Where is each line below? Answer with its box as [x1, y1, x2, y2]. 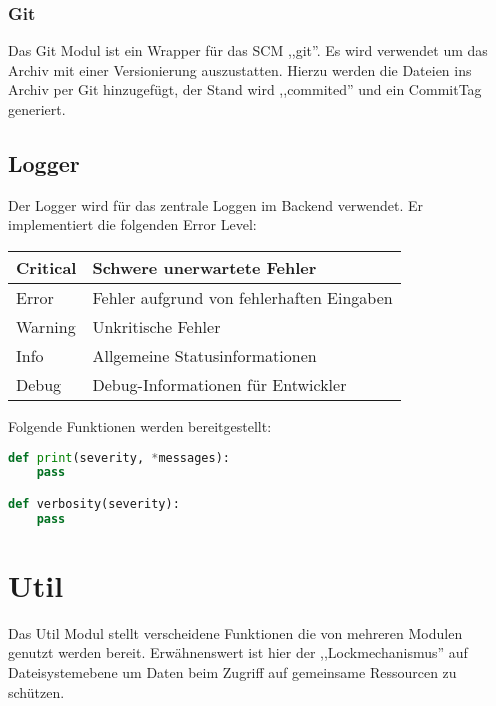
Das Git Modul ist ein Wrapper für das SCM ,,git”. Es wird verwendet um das [8, 40, 488, 61]
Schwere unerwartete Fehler [92, 255, 317, 279]
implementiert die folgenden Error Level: [8, 214, 257, 235]
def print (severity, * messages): [8, 450, 230, 465]
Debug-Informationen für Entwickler [92, 372, 347, 396]
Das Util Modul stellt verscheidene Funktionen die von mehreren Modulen [8, 622, 463, 643]
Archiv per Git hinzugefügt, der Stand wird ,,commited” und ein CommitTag [8, 79, 482, 100]
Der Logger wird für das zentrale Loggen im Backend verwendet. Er [8, 194, 424, 215]
